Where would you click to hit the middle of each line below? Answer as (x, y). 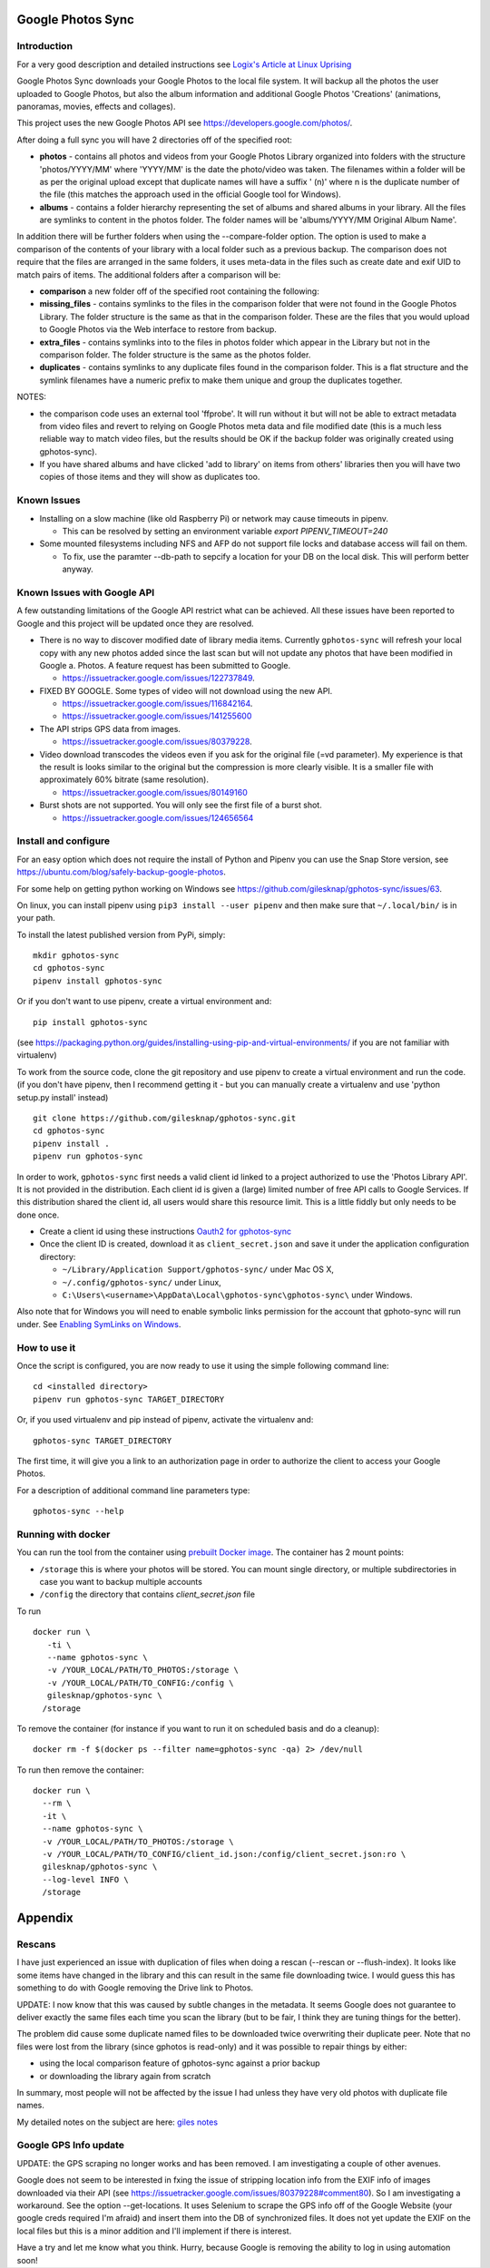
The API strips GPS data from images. (110, 728)
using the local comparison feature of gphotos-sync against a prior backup (180, 2063)
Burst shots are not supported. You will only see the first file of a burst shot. (181, 805)
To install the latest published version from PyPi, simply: (121, 934)
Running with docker (64, 1534)
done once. (38, 1215)
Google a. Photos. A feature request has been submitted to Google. (165, 665)
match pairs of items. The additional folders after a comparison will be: (149, 274)
